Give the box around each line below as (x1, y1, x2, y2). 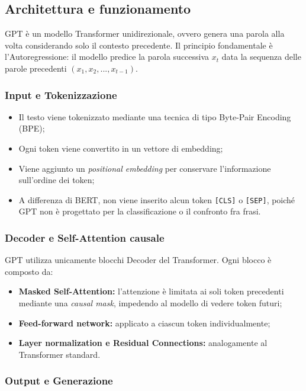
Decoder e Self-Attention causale (5, 230, 165, 245)
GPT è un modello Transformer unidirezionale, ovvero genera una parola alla (5, 27, 285, 40)
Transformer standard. (18, 348, 101, 360)
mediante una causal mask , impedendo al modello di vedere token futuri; (18, 297, 282, 309)
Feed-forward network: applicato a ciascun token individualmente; (18, 316, 270, 329)
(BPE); (18, 122, 45, 134)
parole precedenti (5, 62, 67, 74)
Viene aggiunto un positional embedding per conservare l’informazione (18, 162, 271, 174)
